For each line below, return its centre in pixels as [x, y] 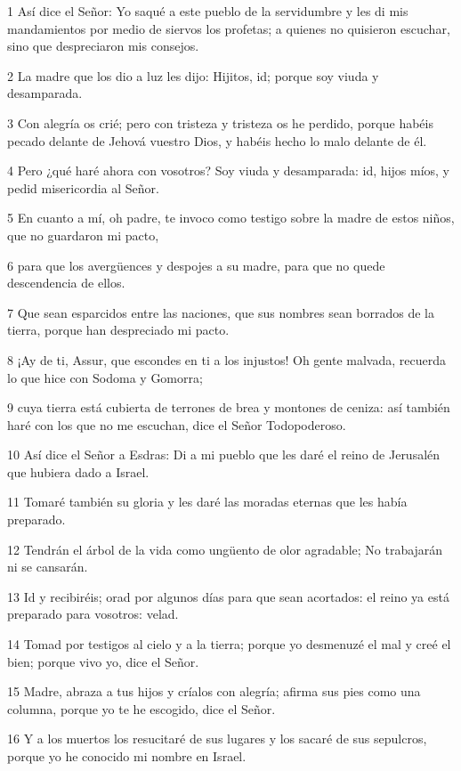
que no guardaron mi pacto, [83, 235]
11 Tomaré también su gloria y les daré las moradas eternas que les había [207, 502]
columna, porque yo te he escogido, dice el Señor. [142, 708]
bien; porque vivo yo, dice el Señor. [103, 661]
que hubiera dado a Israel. [78, 471]
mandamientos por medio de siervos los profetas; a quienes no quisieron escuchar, [229, 28]
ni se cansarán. [48, 567]
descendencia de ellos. [66, 283]
